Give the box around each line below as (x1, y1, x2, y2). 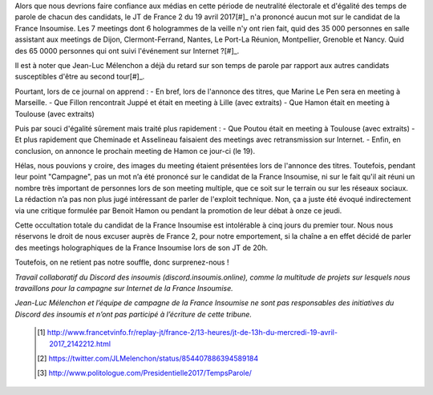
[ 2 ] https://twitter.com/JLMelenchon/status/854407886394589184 (37, 353, 259, 363)
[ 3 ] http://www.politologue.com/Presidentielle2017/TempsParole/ (37, 369, 253, 378)
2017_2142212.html (49, 339, 111, 349)
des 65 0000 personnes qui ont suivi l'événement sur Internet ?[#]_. (14, 46, 240, 55)
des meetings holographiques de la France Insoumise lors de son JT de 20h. (14, 243, 269, 252)
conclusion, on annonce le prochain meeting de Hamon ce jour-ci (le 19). (14, 146, 256, 155)
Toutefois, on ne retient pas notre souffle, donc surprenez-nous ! (14, 257, 229, 268)
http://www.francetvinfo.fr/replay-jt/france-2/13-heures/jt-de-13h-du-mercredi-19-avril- (47, 328, 338, 337)
